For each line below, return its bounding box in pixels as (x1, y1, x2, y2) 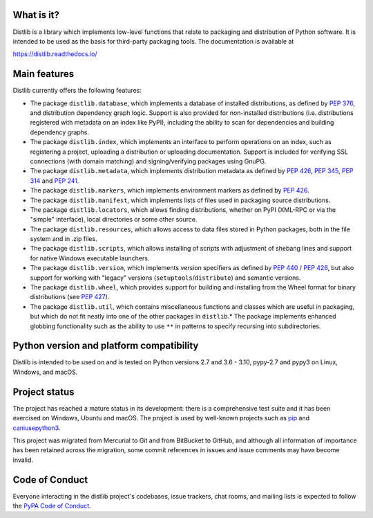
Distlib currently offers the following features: (12, 87, 142, 95)
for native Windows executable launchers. (30, 253, 150, 262)
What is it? (12, 9, 60, 21)
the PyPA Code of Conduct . (12, 502, 91, 510)
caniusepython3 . (12, 423, 61, 432)
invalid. (12, 456, 34, 464)
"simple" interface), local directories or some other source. (30, 215, 198, 224)
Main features (12, 68, 75, 80)
